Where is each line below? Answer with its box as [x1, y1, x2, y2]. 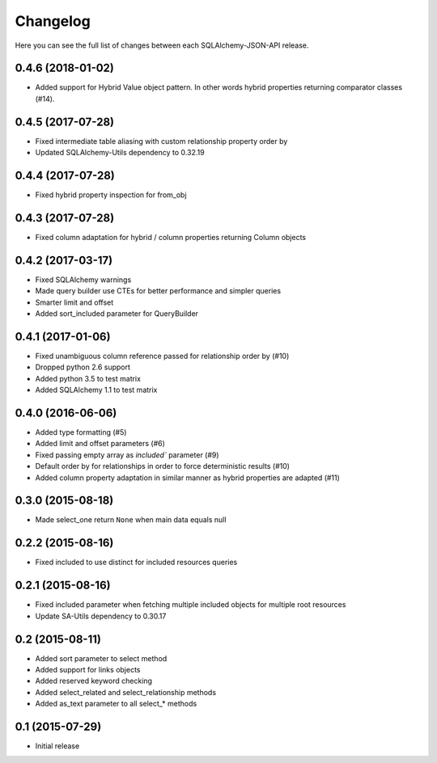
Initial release [35, 741, 80, 751]
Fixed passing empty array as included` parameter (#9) [35, 449, 219, 460]
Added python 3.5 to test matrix [35, 373, 142, 383]
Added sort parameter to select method [35, 653, 168, 663]
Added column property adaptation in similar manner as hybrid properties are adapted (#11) [35, 473, 340, 483]
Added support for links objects [35, 664, 141, 674]
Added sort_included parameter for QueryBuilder [35, 309, 198, 318]
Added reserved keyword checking [35, 676, 153, 686]
